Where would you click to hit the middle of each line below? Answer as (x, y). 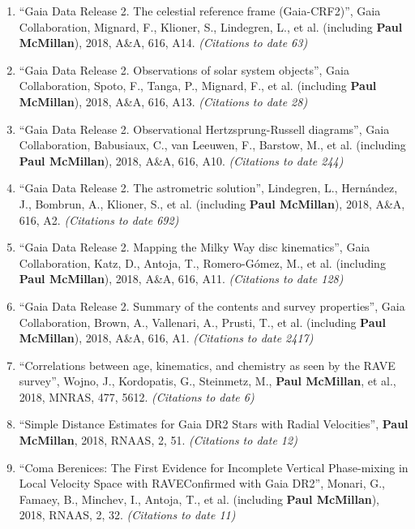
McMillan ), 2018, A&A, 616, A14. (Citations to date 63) (163, 43)
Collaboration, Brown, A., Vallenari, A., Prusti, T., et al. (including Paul (202, 322)
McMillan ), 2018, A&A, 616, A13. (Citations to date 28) (163, 101)
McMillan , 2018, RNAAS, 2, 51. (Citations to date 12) (158, 440)
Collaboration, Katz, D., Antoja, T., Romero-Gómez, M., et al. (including (202, 262)
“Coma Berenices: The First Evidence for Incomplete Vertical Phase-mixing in (214, 467)
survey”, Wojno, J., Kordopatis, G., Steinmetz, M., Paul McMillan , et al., (207, 381)
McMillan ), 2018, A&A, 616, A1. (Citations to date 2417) (166, 338)
